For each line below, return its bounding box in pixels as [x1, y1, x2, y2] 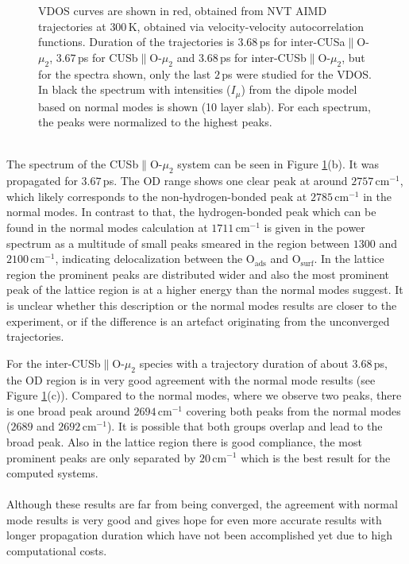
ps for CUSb [77, 48, 138, 65]
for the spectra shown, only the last [38, 65, 211, 82]
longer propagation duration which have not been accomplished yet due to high [6, 527, 392, 543]
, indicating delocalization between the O [55, 250, 255, 267]
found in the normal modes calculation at [6, 218, 208, 235]
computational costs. [6, 543, 107, 559]
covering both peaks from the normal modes [186, 402, 401, 419]
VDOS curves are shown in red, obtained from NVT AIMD [38, 2, 327, 18]
